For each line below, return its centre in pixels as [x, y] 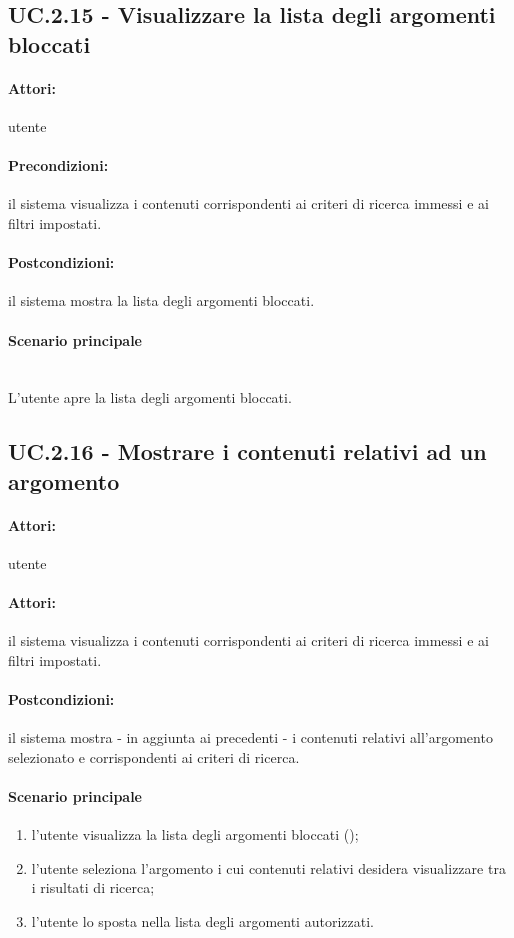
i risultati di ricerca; [93, 887]
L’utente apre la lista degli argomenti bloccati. [150, 397]
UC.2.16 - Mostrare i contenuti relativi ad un [247, 451]
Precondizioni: [58, 165]
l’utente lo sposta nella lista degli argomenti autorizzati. [202, 921]
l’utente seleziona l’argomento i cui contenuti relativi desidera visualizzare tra [268, 867]
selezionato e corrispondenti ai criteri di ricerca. [154, 756]
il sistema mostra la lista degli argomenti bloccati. [161, 300]
